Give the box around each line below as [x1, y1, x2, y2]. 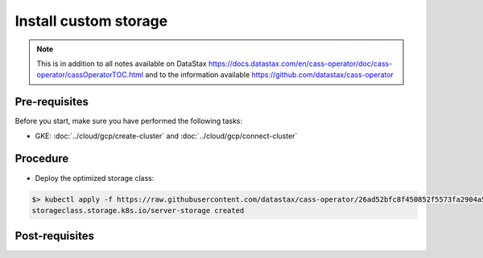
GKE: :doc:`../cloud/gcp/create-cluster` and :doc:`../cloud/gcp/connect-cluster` [35, 131, 298, 141]
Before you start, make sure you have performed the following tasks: [14, 117, 243, 126]
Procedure [14, 152, 69, 166]
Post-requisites [14, 229, 94, 243]
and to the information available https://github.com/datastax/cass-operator [145, 70, 394, 80]
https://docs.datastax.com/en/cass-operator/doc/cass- [208, 59, 393, 68]
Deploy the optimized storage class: [35, 173, 155, 182]
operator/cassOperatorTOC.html [36, 70, 144, 80]
